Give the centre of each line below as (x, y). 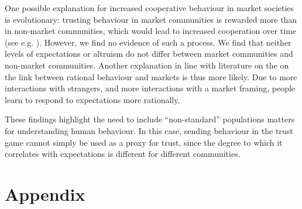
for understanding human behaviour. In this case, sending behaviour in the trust (149, 130)
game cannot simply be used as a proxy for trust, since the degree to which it (144, 142)
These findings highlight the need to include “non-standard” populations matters (150, 119)
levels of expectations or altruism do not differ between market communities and (149, 54)
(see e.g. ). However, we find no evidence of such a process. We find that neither (148, 42)
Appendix (45, 193)
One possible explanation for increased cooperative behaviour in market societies (150, 8)
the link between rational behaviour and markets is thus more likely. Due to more (151, 76)
